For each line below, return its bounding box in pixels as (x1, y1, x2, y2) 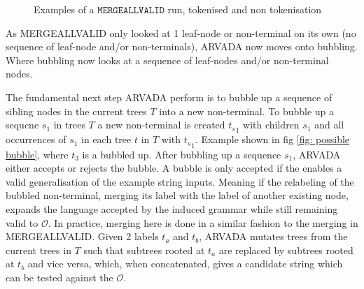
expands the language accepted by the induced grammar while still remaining (6, 202, 338, 216)
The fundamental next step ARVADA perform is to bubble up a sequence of (6, 89, 332, 104)
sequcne (6, 117, 39, 132)
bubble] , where (6, 147, 69, 161)
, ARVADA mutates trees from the (199, 229, 348, 244)
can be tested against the (6, 270, 113, 284)
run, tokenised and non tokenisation (167, 2, 322, 16)
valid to (6, 215, 38, 230)
